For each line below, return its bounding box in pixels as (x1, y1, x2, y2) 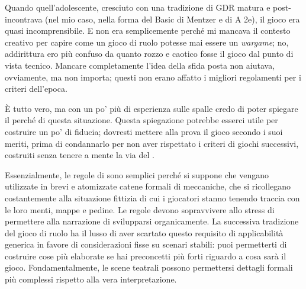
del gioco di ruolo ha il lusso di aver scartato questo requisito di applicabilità (5, 226, 284, 239)
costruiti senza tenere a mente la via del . (5, 149, 154, 161)
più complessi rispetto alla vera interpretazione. (5, 273, 177, 285)
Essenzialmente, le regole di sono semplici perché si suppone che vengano (5, 168, 269, 181)
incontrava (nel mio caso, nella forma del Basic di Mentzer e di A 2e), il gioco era (5, 12, 300, 25)
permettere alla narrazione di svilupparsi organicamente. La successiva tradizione (5, 215, 299, 227)
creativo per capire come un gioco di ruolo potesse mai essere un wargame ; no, (5, 36, 289, 48)
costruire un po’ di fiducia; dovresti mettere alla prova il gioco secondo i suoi (5, 125, 283, 137)
